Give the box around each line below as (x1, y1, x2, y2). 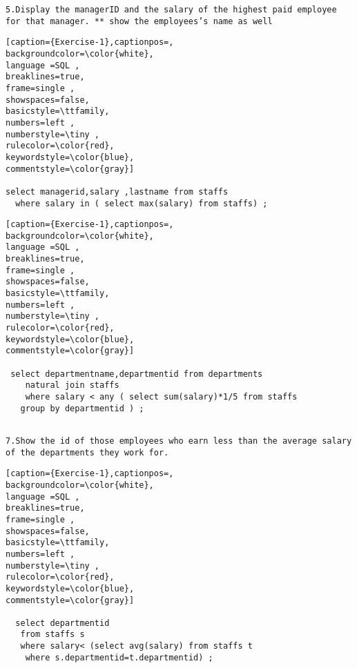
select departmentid (15, 618, 110, 628)
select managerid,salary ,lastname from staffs (6, 186, 229, 197)
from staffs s (20, 629, 85, 640)
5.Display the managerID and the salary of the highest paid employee (6, 5, 337, 14)
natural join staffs (25, 380, 119, 391)
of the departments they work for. (6, 447, 169, 458)
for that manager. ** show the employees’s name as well (6, 16, 273, 26)
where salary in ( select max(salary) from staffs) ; (15, 198, 268, 208)
